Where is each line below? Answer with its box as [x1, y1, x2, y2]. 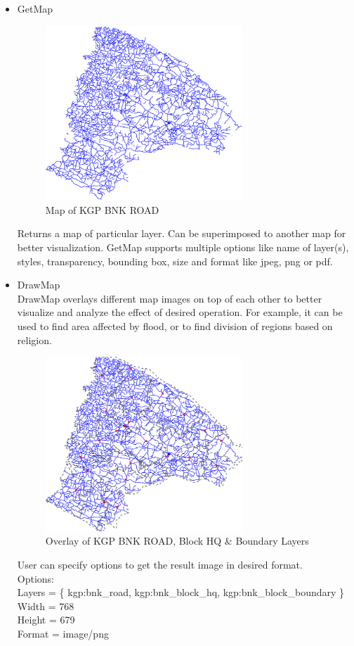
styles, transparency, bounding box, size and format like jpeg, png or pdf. [17, 253, 333, 268]
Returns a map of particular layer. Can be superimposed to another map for [17, 226, 346, 241]
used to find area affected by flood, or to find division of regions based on [17, 319, 333, 334]
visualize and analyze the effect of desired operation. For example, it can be [17, 305, 343, 319]
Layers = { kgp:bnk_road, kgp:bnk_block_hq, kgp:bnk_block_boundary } [17, 585, 345, 600]
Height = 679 [17, 612, 75, 627]
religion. [17, 332, 52, 347]
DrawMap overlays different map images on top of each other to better [17, 291, 322, 305]
